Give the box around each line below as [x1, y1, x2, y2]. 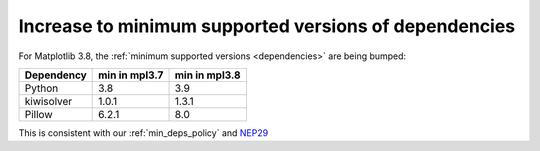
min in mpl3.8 [174, 68, 241, 82]
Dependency [24, 68, 87, 82]
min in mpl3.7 [98, 68, 164, 82]
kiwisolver [24, 94, 73, 108]
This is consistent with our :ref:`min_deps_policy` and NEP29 [18, 126, 269, 139]
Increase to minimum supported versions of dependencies [18, 15, 516, 37]
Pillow [24, 107, 53, 121]
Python [24, 81, 59, 95]
